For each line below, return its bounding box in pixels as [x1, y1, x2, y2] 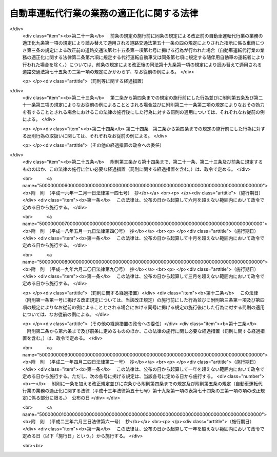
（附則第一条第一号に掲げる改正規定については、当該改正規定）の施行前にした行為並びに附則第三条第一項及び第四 [22, 297, 265, 303]
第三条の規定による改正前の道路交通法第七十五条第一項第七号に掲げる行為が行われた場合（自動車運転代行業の [26, 47, 260, 53]
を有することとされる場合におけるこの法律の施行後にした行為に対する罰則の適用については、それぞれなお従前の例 [22, 109, 265, 115]
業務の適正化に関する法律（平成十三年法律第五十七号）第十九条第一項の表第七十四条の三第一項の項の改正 [35, 387, 261, 393]
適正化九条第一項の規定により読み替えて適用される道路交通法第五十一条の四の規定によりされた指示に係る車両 [22, 40, 256, 46]
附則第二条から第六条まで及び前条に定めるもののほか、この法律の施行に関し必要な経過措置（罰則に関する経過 [26, 328, 261, 334]
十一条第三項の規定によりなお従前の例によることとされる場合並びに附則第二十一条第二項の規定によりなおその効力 [22, 102, 265, 108]
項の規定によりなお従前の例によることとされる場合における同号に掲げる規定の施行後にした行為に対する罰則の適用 [22, 304, 265, 310]
